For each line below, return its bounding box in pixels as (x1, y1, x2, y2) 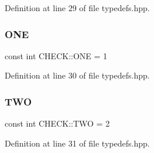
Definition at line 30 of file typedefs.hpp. (5, 69, 150, 81)
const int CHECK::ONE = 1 (5, 49, 108, 62)
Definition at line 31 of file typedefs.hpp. (5, 137, 150, 149)
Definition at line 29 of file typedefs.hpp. (5, 2, 150, 13)
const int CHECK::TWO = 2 (5, 117, 110, 130)
